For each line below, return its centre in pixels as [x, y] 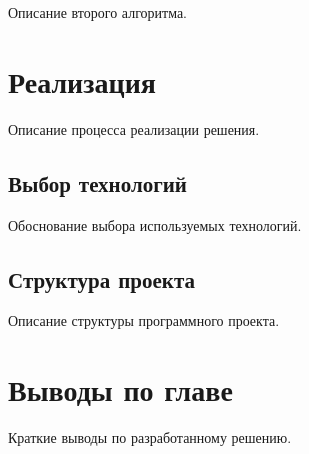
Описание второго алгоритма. [98, 12]
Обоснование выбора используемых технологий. [155, 224]
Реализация [82, 80]
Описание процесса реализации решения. [134, 128]
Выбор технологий [97, 182]
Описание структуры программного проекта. [144, 320]
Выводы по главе [120, 389]
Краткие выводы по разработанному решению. [150, 437]
